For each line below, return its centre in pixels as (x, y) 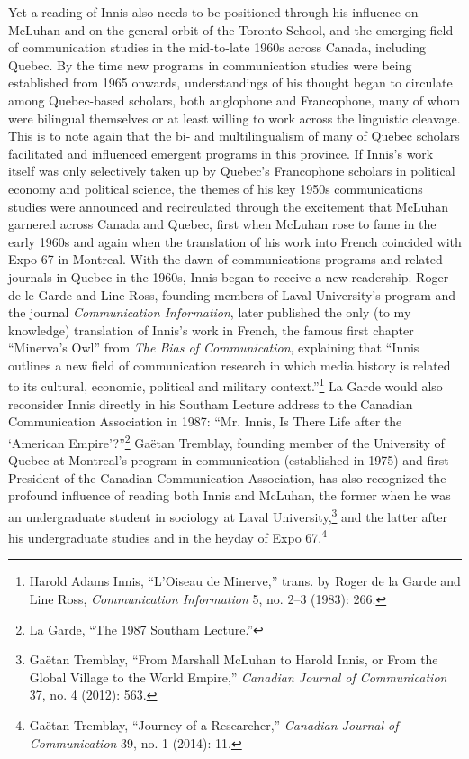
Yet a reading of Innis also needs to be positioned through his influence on (213, 12)
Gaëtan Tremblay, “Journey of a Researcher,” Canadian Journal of (214, 725)
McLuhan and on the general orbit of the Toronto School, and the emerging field (231, 29)
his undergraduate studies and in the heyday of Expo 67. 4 (168, 536)
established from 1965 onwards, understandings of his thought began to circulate (230, 82)
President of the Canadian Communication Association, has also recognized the (227, 477)
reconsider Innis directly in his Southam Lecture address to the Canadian (211, 403)
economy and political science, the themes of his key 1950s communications (216, 188)
